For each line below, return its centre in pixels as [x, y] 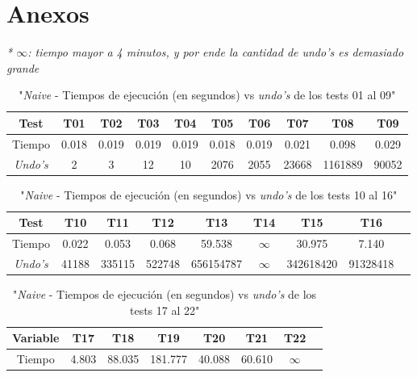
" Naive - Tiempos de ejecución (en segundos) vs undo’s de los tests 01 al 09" [207, 95]
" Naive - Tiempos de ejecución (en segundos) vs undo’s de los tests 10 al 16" [209, 194]
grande [23, 67]
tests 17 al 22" [165, 310]
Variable [36, 338]
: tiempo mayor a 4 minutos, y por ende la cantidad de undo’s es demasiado [216, 52]
